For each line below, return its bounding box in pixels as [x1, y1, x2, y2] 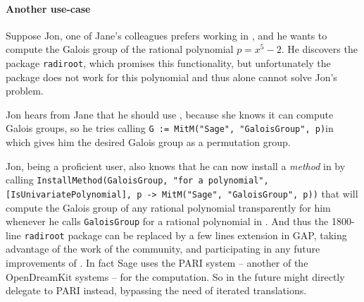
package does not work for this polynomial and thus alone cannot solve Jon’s [6, 69, 337, 84]
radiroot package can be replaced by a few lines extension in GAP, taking [24, 227, 347, 242]
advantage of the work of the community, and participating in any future [6, 241, 320, 256]
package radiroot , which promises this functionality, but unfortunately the [6, 55, 331, 70]
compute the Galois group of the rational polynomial [6, 42, 234, 56]
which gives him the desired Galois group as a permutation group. [6, 135, 291, 150]
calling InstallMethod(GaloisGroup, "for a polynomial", [6, 172, 269, 187]
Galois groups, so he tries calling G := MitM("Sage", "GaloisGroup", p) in [6, 121, 334, 135]
